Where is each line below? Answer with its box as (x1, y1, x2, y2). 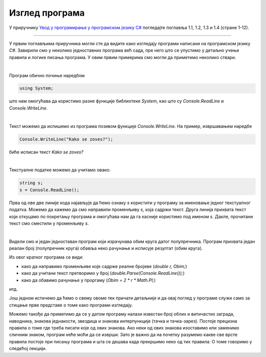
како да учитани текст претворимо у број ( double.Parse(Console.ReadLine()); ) (21, 270, 185, 276)
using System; (19, 86, 54, 91)
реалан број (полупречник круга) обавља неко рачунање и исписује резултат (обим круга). (9, 245, 203, 251)
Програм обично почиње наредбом (9, 72, 85, 78)
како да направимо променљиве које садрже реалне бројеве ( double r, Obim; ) (21, 263, 187, 269)
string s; (19, 180, 43, 186)
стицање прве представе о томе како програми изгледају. (9, 302, 133, 308)
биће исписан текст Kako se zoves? (9, 149, 84, 155)
